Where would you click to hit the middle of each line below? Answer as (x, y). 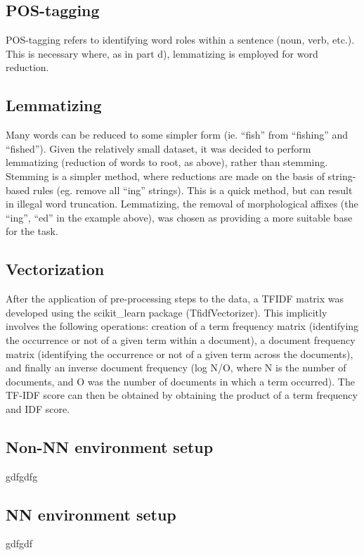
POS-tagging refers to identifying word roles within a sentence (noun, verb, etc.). (180, 40)
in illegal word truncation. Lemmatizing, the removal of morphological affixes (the (182, 204)
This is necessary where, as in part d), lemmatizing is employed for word (162, 53)
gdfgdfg (22, 476)
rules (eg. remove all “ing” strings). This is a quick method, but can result (193, 190)
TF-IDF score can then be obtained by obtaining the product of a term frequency (182, 395)
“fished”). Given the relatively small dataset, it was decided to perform (158, 148)
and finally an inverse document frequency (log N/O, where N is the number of (176, 368)
